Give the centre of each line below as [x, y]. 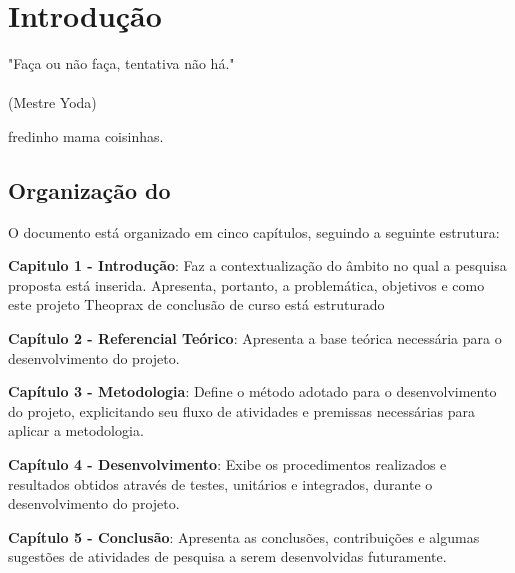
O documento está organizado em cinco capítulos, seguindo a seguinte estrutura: [254, 231]
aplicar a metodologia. [76, 430]
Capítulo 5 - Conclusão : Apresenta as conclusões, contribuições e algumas [244, 536]
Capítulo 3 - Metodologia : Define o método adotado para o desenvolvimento [252, 391]
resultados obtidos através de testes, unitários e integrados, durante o [220, 483]
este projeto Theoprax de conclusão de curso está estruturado [196, 304]
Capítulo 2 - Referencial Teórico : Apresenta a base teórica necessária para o [255, 338]
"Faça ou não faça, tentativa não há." [121, 63]
